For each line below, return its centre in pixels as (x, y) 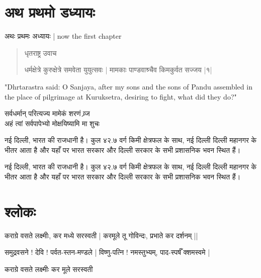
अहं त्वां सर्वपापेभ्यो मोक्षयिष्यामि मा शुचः (52, 123)
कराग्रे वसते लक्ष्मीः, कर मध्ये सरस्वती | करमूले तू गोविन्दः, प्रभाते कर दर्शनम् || (101, 235)
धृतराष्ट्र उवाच (40, 53)
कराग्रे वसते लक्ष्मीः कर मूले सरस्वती (49, 269)
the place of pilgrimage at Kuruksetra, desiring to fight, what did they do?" (121, 96)
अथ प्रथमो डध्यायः (50, 12)
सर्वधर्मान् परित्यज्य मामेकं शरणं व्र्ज (47, 113)
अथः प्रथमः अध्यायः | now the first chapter (63, 36)
